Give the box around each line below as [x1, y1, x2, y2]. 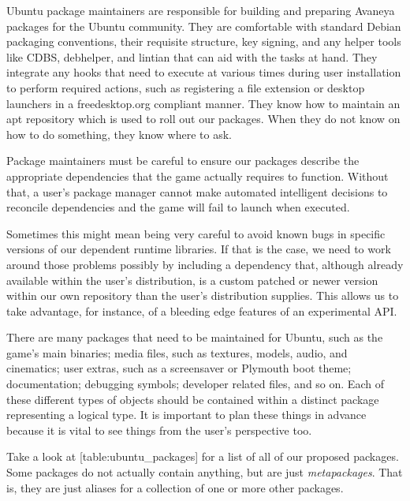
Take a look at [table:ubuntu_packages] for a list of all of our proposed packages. [6, 448, 399, 465]
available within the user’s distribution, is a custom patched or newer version [6, 271, 378, 288]
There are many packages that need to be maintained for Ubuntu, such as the [6, 329, 383, 346]
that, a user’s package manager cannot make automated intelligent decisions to [6, 183, 388, 200]
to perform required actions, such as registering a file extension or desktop [6, 79, 365, 95]
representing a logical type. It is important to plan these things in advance [6, 406, 367, 423]
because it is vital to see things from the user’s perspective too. [6, 421, 312, 438]
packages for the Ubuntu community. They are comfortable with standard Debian [6, 17, 401, 34]
